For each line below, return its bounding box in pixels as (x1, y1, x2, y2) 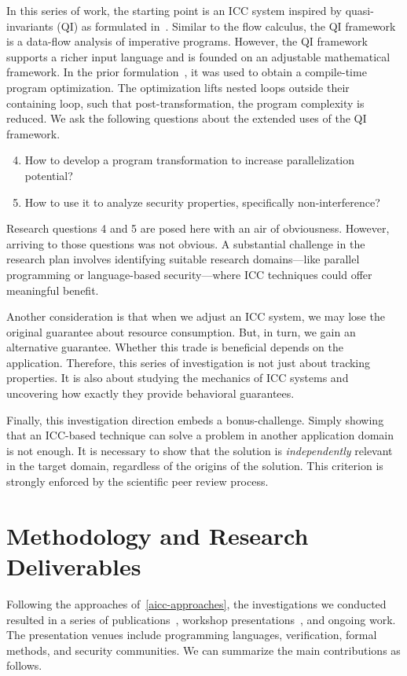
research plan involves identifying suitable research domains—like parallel (6, 251, 360, 267)
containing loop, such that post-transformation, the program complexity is (6, 94, 365, 111)
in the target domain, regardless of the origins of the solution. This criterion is (6, 457, 383, 474)
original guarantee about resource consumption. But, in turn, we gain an (6, 323, 356, 340)
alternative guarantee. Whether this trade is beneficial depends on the (6, 339, 343, 355)
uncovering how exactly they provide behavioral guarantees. (6, 385, 295, 402)
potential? (24, 167, 73, 183)
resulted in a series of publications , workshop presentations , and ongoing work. (6, 611, 396, 627)
